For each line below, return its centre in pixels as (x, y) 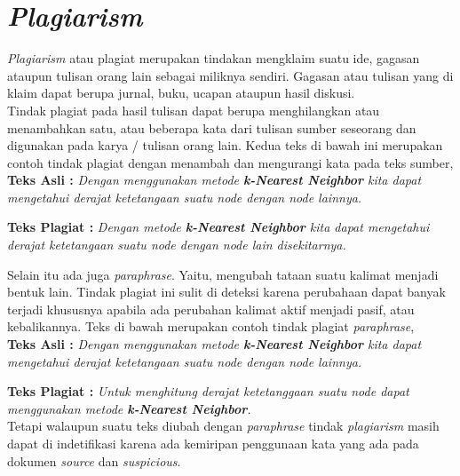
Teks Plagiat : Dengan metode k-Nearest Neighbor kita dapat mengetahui (218, 227)
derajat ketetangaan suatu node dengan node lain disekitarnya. (177, 245)
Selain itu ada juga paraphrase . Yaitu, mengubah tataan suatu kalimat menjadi (223, 274)
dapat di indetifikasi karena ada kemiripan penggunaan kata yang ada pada (213, 443)
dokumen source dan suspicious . (94, 460)
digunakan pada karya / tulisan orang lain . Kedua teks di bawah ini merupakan (225, 145)
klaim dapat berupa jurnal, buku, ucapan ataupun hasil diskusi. (181, 93)
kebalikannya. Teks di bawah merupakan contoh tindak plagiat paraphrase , (211, 326)
